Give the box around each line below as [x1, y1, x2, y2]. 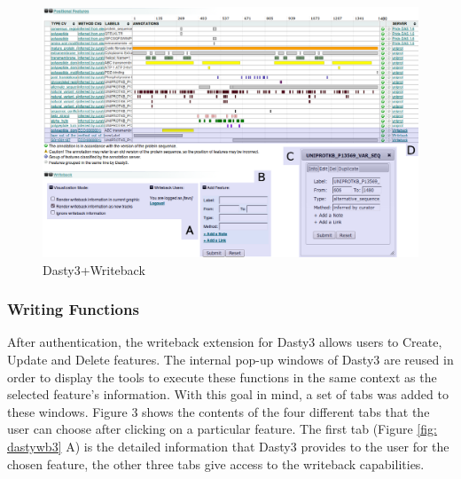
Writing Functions [7, 298, 139, 320]
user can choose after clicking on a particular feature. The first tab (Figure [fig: [7, 420, 437, 438]
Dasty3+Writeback [43, 260, 145, 279]
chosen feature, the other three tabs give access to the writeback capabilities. [7, 454, 425, 473]
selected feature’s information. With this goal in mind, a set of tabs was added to [7, 385, 449, 404]
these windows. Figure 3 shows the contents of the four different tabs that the [7, 402, 430, 420]
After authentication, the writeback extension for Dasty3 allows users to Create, [7, 333, 442, 351]
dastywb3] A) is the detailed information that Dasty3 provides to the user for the [7, 436, 449, 455]
